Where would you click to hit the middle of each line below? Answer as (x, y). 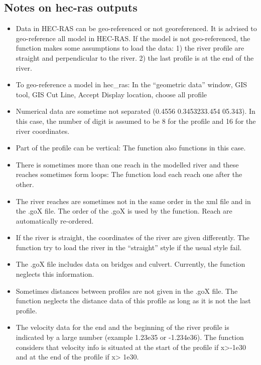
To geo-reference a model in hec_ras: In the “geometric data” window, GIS (132, 84)
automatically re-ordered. (55, 220)
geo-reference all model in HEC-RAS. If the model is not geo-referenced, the (133, 38)
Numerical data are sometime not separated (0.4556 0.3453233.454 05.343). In (136, 111)
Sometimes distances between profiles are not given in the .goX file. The (127, 291)
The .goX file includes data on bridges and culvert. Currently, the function (130, 264)
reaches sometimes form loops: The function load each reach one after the (129, 174)
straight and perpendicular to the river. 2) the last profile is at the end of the (135, 57)
